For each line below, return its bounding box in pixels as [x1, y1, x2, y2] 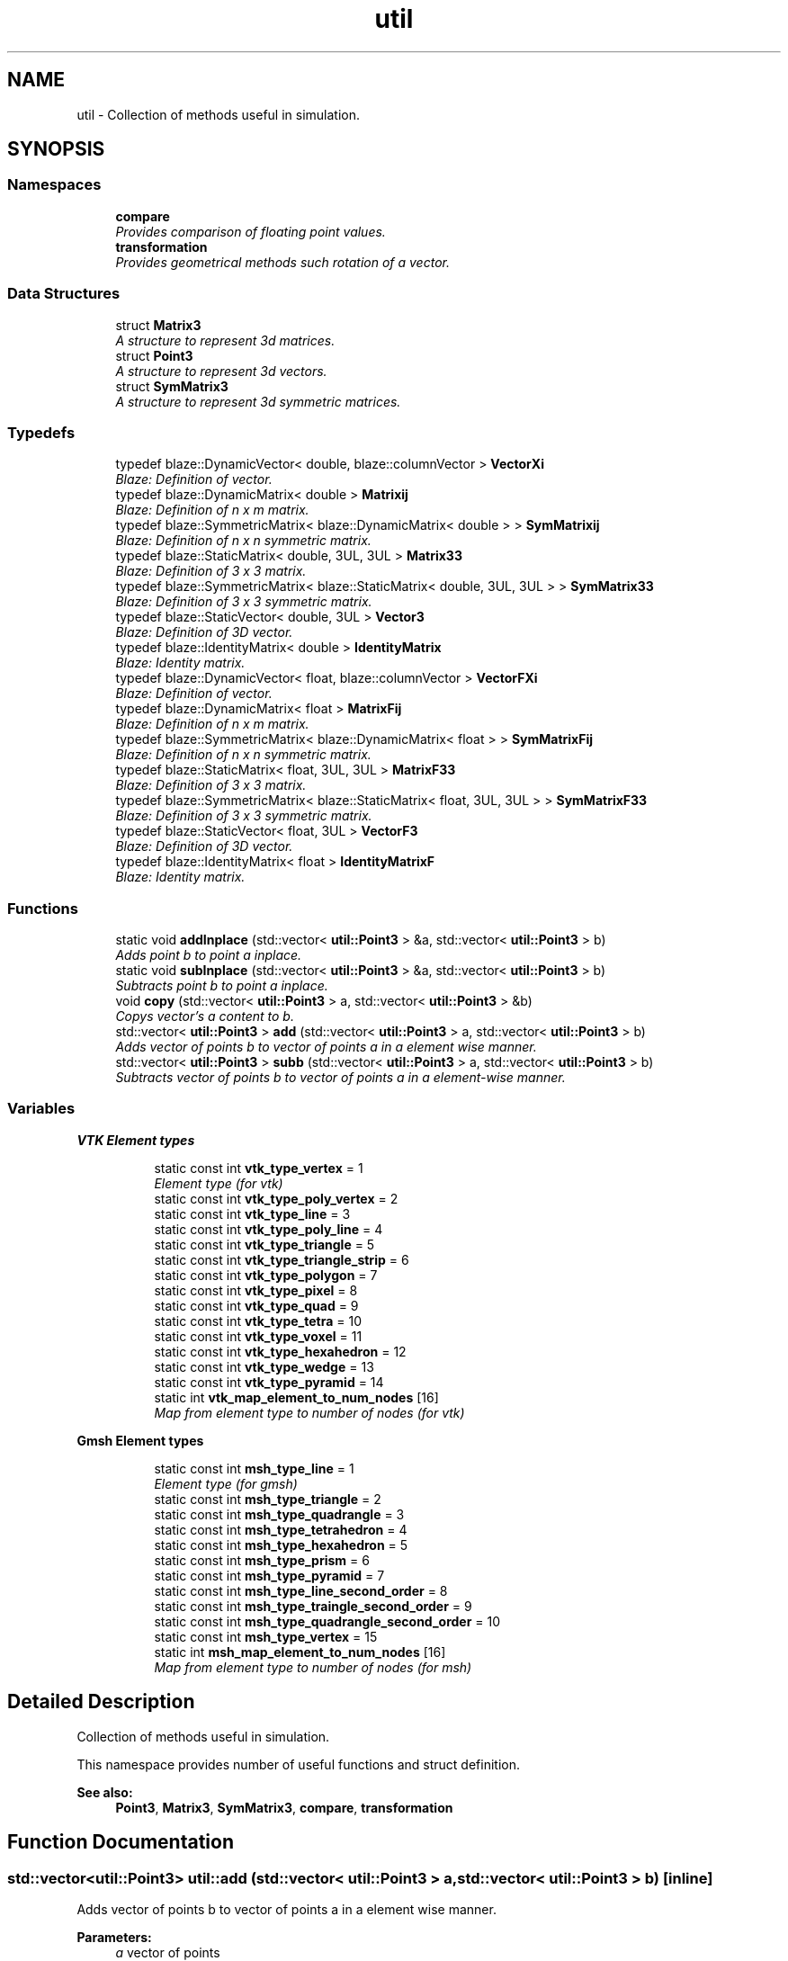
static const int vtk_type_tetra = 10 [154, 1312, 362, 1329]
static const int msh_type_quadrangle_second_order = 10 [154, 1613, 501, 1629]
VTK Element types [76, 1132, 195, 1148]
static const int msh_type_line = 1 [154, 1460, 354, 1476]
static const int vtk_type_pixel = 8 [154, 1282, 358, 1298]
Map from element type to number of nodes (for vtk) [154, 1404, 465, 1420]
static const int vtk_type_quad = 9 [154, 1297, 359, 1313]
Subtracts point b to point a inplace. [115, 978, 328, 994]
